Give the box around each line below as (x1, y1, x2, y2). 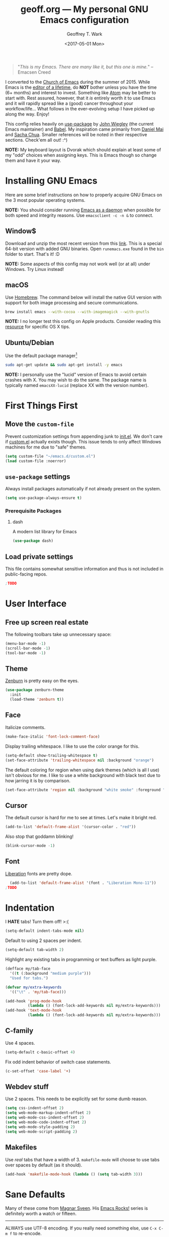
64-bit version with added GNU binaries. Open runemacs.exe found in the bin (5, 246, 164, 252)
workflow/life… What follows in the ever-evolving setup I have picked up (5, 105, 155, 111)
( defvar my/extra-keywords (5, 985, 62, 990)
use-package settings (5, 472, 70, 481)
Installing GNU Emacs (5, 175, 98, 187)
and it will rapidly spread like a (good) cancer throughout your (5, 100, 133, 106)
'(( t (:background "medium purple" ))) (10, 971, 92, 976)
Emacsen (17, 69, 37, 75)
